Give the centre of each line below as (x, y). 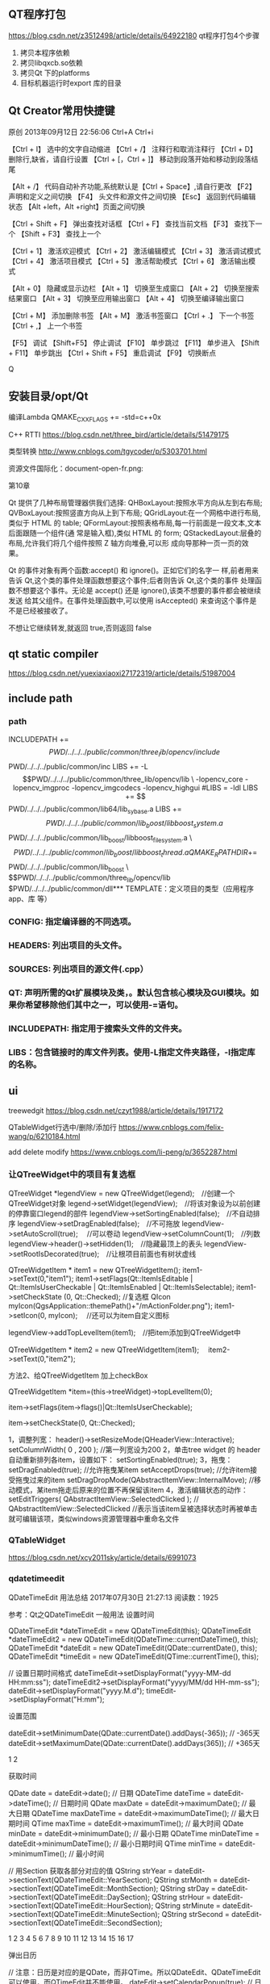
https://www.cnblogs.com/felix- (171, 1127)
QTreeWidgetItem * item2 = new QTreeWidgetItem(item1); (104, 1350)
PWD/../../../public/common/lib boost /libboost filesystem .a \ (100, 839)
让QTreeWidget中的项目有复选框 (72, 1174)
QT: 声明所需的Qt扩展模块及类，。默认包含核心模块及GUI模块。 (130, 993)
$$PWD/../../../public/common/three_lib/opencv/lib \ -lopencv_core (133, 779)
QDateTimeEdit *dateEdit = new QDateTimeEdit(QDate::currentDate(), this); (133, 1647)
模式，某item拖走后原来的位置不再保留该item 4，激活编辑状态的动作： (131, 1490)
